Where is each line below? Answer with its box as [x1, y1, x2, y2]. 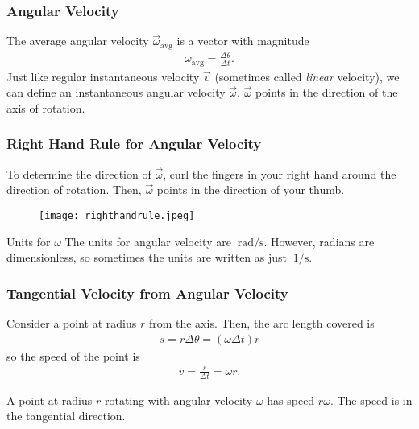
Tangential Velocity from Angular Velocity [6, 283, 288, 303]
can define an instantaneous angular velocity [6, 84, 226, 101]
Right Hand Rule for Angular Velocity [6, 134, 262, 154]
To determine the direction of [6, 165, 151, 182]
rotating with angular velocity [104, 391, 253, 408]
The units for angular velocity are [64, 233, 231, 250]
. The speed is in [330, 391, 413, 408]
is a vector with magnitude [176, 32, 309, 49]
